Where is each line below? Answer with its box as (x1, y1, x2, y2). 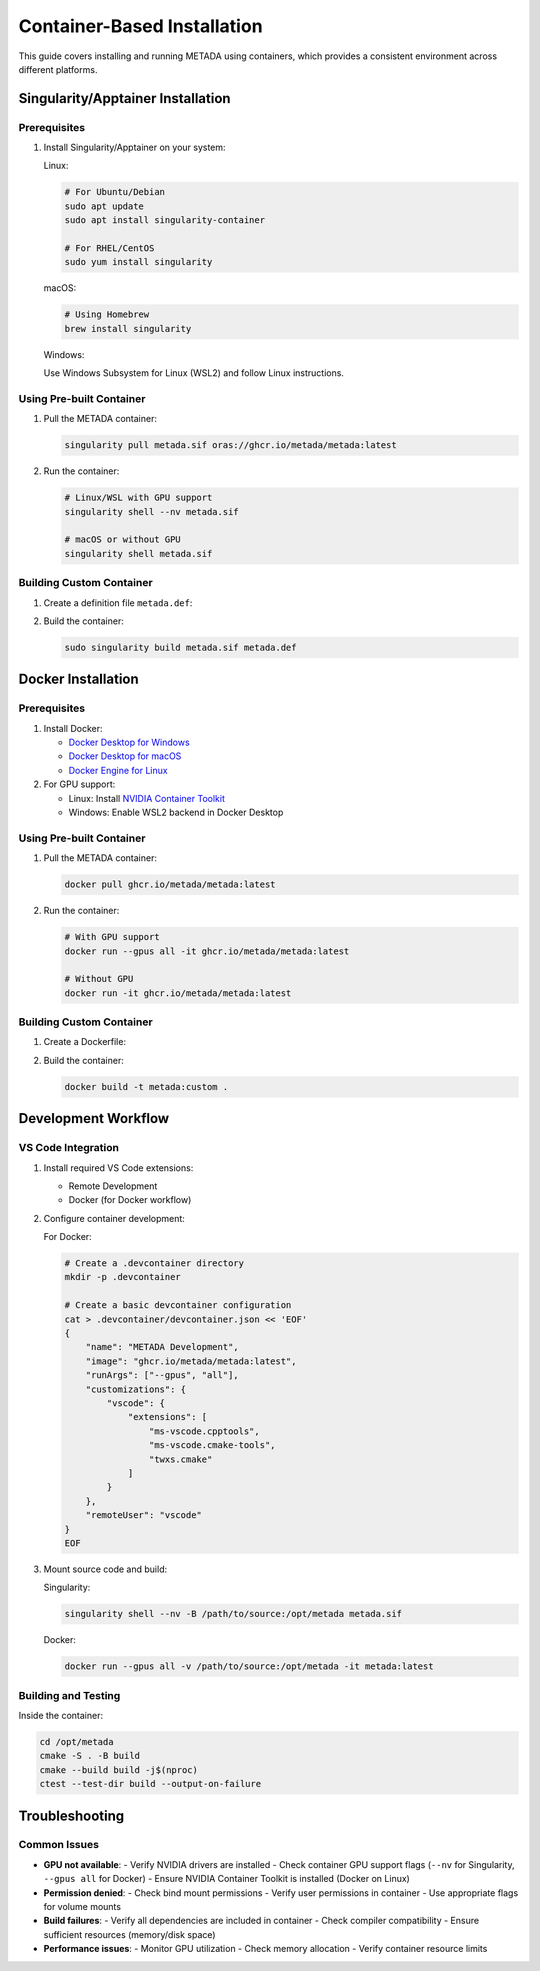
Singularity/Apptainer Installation (18, 90, 231, 107)
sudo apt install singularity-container (64, 215, 265, 226)
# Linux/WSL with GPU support (64, 492, 213, 504)
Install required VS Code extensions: (43, 1161, 194, 1174)
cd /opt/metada (39, 1736, 114, 1747)
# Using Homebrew (64, 309, 150, 320)
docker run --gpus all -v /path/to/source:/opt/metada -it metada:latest (64, 1661, 434, 1672)
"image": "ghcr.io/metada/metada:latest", (85, 1355, 297, 1367)
